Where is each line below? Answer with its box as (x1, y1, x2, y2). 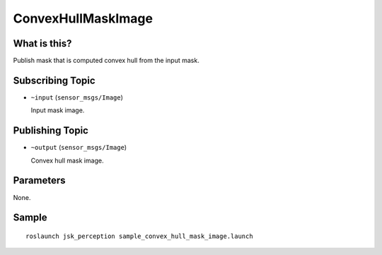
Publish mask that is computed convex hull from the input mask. (13, 57, 199, 65)
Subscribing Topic (13, 74, 95, 86)
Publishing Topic (13, 124, 88, 137)
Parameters (13, 174, 66, 186)
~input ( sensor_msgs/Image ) (30, 93, 124, 102)
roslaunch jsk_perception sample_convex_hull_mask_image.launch (25, 232, 254, 240)
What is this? (13, 37, 72, 49)
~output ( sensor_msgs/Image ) (30, 143, 127, 152)
